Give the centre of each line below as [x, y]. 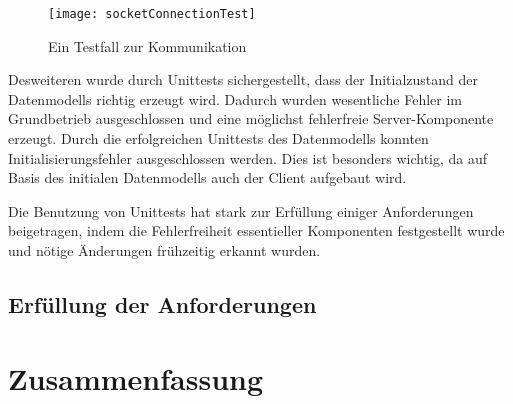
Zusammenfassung [136, 377]
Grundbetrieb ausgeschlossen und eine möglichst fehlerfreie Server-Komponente [251, 118]
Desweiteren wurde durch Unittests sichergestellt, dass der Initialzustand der [243, 79]
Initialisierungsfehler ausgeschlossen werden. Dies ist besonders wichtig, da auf [248, 157]
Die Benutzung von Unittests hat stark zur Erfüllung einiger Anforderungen [241, 210]
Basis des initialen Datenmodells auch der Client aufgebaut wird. [207, 177]
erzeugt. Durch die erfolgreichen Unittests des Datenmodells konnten [218, 138]
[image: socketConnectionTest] [152, 14]
